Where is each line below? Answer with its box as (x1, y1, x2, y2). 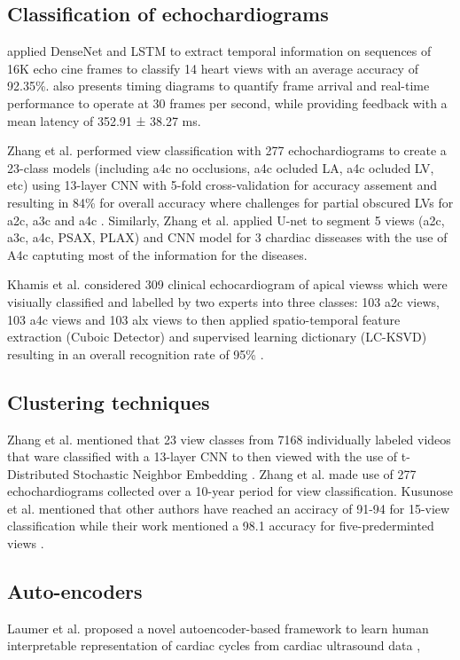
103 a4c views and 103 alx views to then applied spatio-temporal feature (7, 310, 401, 328)
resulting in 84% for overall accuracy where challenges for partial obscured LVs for (7, 192, 454, 211)
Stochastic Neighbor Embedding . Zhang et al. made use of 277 (73, 464, 417, 483)
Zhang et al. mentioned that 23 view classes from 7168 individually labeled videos (7, 429, 451, 448)
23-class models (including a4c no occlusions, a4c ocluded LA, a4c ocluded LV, (7, 158, 434, 177)
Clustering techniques (7, 388, 210, 415)
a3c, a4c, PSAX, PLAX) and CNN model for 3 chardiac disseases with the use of (7, 228, 448, 247)
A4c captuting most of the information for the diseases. (7, 245, 308, 263)
